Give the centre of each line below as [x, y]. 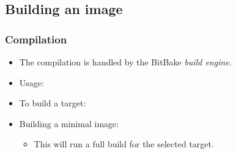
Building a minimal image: [69, 123]
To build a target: [53, 103]
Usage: [31, 82]
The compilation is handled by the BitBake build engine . [125, 62]
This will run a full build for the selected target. [124, 144]
